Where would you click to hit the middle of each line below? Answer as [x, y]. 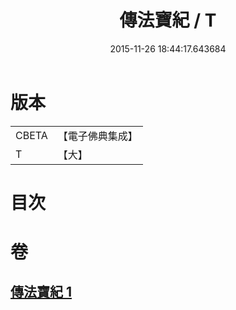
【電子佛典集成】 [97, 136]
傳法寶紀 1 [41, 292]
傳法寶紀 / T [168, 20]
